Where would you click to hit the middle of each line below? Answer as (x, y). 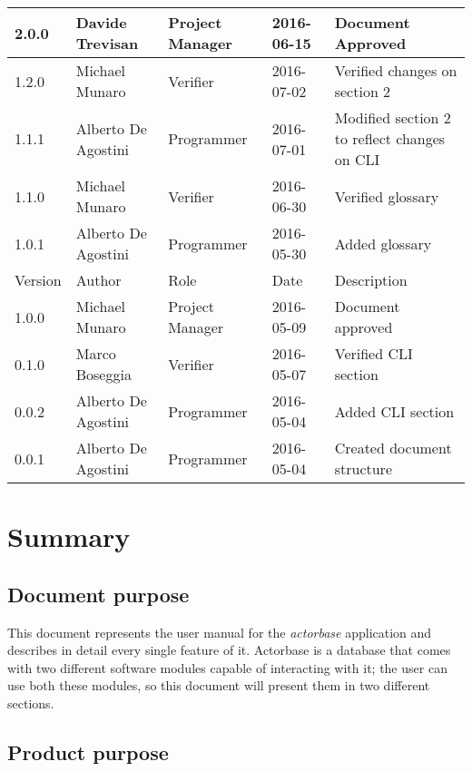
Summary (69, 537)
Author (98, 280)
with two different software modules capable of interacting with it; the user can (227, 667)
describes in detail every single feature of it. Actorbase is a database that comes (229, 650)
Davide (101, 22)
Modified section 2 (393, 117)
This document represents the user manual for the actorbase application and (220, 632)
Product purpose (88, 751)
